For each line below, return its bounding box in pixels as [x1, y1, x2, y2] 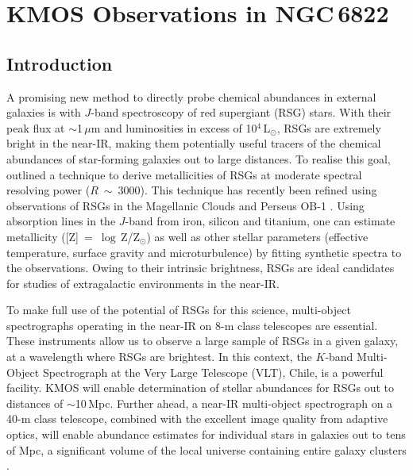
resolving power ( [6, 182, 91, 198]
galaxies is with [6, 104, 81, 121]
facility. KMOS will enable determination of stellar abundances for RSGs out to [6, 379, 394, 396]
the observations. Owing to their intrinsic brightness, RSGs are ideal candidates [6, 259, 395, 276]
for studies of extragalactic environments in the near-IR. [6, 274, 280, 291]
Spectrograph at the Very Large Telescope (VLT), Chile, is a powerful [42, 363, 384, 380]
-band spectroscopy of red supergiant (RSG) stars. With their [91, 104, 392, 121]
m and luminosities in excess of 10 [91, 119, 257, 136]
